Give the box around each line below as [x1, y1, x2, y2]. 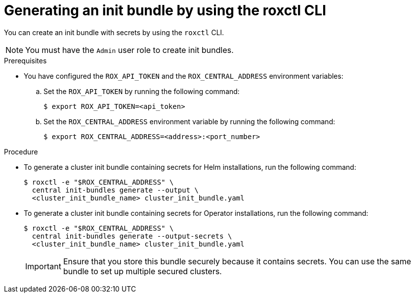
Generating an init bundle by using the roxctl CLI [4, 2, 327, 19]
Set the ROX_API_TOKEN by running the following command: [43, 87, 240, 96]
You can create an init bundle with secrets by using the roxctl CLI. [4, 28, 224, 37]
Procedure [4, 147, 38, 156]
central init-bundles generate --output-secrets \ [32, 232, 232, 240]
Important [25, 261, 61, 271]
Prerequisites [4, 56, 47, 65]
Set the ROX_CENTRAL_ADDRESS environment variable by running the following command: [43, 117, 335, 126]
